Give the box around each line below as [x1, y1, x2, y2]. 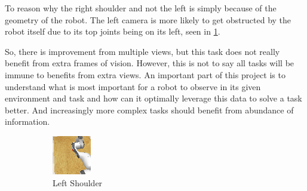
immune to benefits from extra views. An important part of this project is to [5, 68, 285, 81]
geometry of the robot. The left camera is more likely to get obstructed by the [5, 13, 291, 26]
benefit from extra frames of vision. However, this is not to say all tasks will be [5, 57, 294, 69]
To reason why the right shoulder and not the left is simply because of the [5, 2, 277, 14]
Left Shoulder [53, 176, 103, 189]
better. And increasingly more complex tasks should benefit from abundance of [5, 103, 294, 116]
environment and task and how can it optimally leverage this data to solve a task [5, 92, 302, 104]
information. [5, 115, 50, 128]
